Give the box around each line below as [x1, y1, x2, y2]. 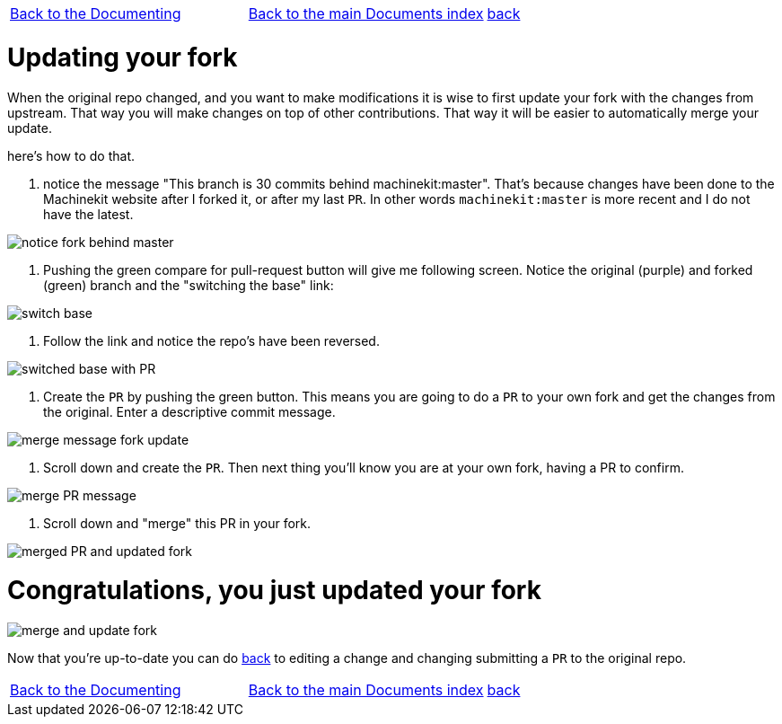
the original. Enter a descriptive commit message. [43, 403, 336, 419]
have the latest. [43, 206, 134, 222]
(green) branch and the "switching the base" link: [43, 277, 334, 293]
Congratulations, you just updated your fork [7, 575, 541, 606]
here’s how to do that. [7, 147, 136, 163]
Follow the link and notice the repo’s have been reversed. [43, 332, 380, 349]
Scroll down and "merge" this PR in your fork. [43, 515, 312, 531]
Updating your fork [7, 41, 238, 73]
